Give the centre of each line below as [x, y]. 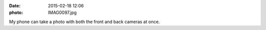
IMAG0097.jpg [62, 13]
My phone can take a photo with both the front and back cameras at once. [84, 22]
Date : [15, 6]
